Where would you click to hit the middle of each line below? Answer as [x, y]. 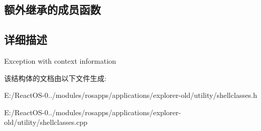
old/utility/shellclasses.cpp [46, 122]
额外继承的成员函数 [52, 9]
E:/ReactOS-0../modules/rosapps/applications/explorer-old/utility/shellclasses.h [131, 95]
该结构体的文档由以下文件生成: [55, 78]
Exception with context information [60, 60]
